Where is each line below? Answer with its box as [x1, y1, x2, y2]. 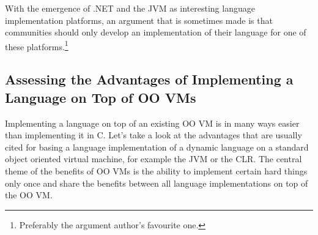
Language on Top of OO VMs [5, 88, 196, 106]
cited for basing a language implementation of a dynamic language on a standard [5, 140, 309, 153]
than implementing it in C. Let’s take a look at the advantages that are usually [5, 129, 302, 141]
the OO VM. [5, 188, 53, 201]
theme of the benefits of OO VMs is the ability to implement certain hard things [5, 165, 308, 177]
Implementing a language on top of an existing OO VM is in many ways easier [5, 116, 300, 129]
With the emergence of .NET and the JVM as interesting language [5, 2, 255, 14]
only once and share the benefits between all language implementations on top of [5, 176, 308, 189]
